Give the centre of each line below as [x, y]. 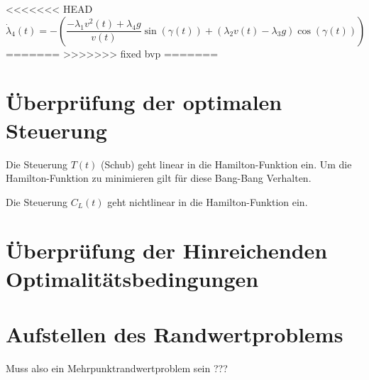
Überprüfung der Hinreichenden [167, 250]
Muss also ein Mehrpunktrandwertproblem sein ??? [117, 368]
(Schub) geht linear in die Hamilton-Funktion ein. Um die [226, 164]
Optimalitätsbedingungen [132, 278]
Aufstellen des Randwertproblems [175, 334]
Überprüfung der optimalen [144, 102]
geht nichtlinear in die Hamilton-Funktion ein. [208, 201]
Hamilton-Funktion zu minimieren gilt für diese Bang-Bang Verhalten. [159, 178]
